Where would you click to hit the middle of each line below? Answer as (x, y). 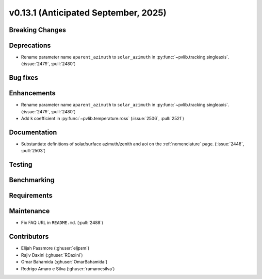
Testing (21, 165)
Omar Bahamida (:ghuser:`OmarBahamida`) (64, 262)
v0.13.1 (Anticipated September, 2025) (88, 13)
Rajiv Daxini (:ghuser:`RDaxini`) (52, 255)
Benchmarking (32, 180)
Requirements (31, 196)
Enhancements (32, 93)
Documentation (33, 132)
